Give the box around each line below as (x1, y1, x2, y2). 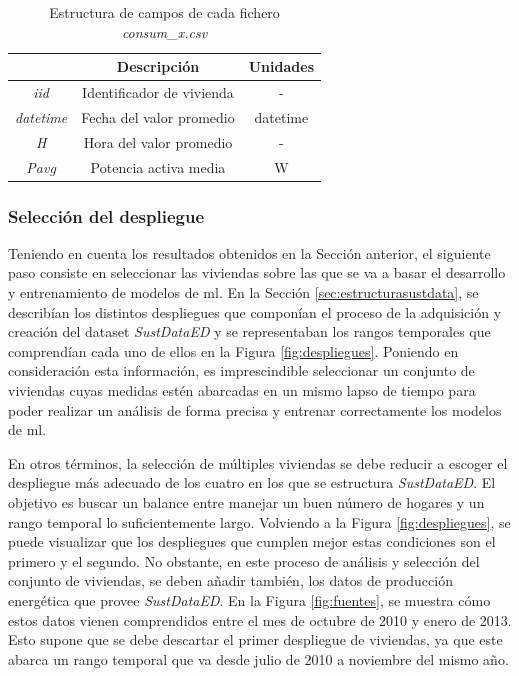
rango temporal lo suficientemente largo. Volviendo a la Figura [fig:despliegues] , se (8, 511, 511, 532)
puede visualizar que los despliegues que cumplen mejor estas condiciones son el (8, 531, 496, 552)
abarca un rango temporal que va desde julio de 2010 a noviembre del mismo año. (8, 648, 509, 669)
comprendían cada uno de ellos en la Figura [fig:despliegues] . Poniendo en (8, 340, 459, 361)
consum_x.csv (121, 21, 208, 42)
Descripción (116, 56, 200, 77)
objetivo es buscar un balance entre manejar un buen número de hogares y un (8, 492, 485, 512)
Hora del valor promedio (83, 131, 233, 152)
